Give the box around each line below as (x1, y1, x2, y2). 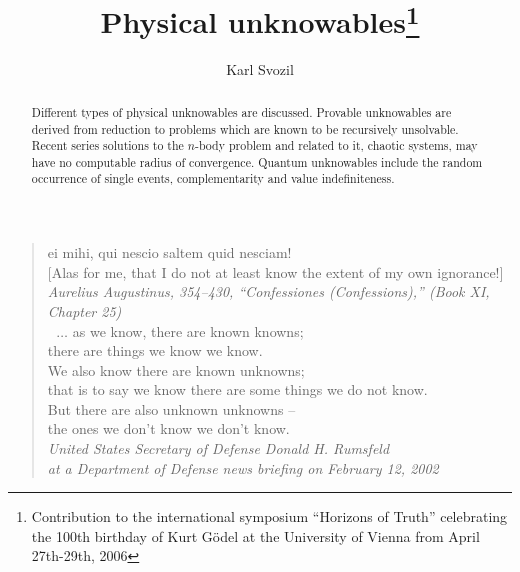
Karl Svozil (226, 59, 294, 80)
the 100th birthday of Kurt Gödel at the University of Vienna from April (31, 525, 480, 546)
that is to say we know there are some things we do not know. (47, 379, 428, 400)
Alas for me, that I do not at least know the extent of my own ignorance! (51, 261, 500, 282)
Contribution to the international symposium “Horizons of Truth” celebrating (31, 506, 508, 527)
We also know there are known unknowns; (47, 359, 305, 380)
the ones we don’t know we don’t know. (47, 418, 290, 439)
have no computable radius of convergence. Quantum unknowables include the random (31, 153, 483, 170)
